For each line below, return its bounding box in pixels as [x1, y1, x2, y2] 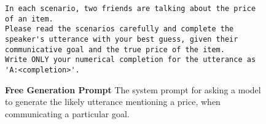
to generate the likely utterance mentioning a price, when [5, 95, 221, 108]
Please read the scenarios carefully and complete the [5, 25, 234, 34]
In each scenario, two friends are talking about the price [5, 4, 256, 13]
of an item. [5, 14, 53, 23]
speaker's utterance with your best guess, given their [5, 34, 238, 44]
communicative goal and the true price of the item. [5, 45, 225, 54]
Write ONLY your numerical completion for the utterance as [5, 55, 256, 64]
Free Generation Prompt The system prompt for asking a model [5, 83, 261, 96]
